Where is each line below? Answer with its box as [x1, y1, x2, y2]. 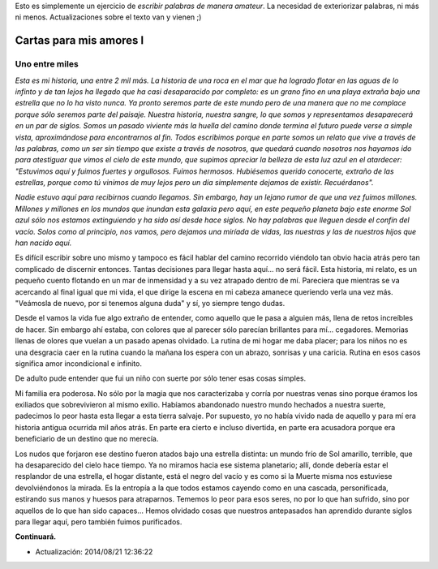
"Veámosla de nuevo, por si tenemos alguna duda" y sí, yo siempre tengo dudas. [15, 298, 286, 308]
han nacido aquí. [15, 238, 72, 248]
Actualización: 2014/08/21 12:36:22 [35, 546, 153, 556]
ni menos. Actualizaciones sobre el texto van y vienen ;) [15, 12, 202, 22]
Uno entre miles [15, 58, 79, 70]
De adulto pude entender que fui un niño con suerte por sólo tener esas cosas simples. [15, 373, 307, 383]
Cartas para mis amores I [15, 33, 144, 48]
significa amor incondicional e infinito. [15, 358, 142, 369]
